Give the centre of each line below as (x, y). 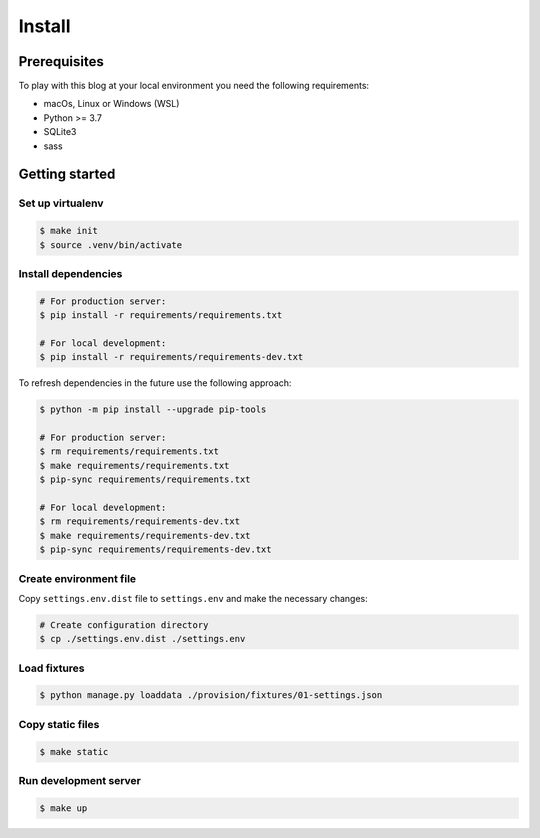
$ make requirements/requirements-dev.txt (145, 535)
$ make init (69, 231)
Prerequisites (61, 61)
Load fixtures (51, 668)
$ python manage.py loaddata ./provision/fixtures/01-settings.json (211, 695)
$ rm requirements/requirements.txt (129, 451)
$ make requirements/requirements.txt (134, 465)
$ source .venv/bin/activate (111, 244)
